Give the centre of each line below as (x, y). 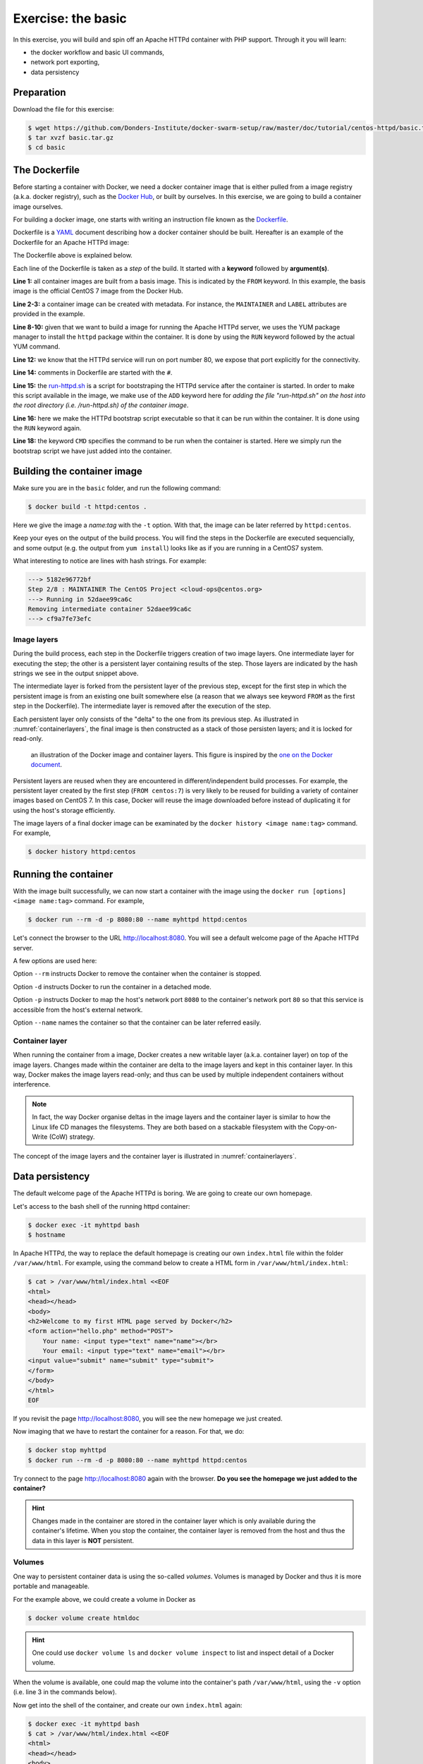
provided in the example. (49, 314)
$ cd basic (47, 147)
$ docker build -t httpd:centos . (87, 507)
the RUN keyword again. (47, 428)
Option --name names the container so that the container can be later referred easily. (137, 1022)
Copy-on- (323, 1127)
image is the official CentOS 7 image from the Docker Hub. (98, 291)
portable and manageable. (51, 1586)
